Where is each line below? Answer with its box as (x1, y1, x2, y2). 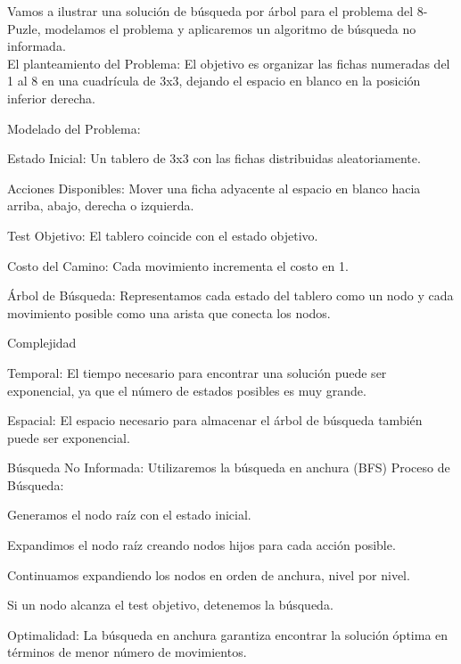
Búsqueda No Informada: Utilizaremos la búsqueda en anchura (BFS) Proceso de (7, 458, 450, 477)
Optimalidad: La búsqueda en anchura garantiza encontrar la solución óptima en (7, 625, 449, 644)
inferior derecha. (7, 88, 95, 107)
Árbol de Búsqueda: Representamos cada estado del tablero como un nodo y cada (7, 286, 454, 305)
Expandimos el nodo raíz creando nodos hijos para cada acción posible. (7, 536, 396, 554)
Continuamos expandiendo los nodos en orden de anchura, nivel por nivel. (7, 565, 410, 584)
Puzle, (7, 19, 41, 37)
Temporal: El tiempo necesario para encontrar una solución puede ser (7, 363, 387, 381)
